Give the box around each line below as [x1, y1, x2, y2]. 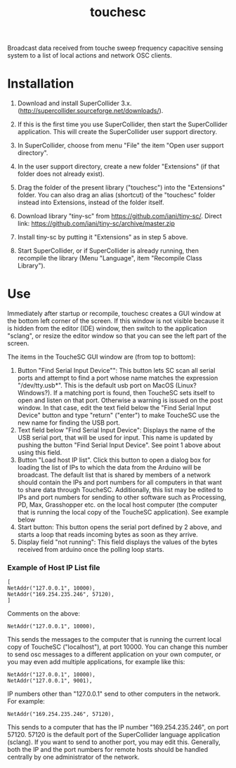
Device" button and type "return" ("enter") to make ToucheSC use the [17, 411, 220, 420]
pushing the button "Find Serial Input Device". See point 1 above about [17, 441, 221, 449]
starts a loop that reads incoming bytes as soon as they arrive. [17, 531, 198, 539]
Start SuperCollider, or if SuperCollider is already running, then [17, 246, 199, 255]
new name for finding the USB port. [17, 418, 121, 427]
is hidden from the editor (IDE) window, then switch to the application [7, 324, 207, 333]
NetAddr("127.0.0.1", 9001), [7, 677, 93, 684]
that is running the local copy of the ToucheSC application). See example [17, 508, 229, 517]
